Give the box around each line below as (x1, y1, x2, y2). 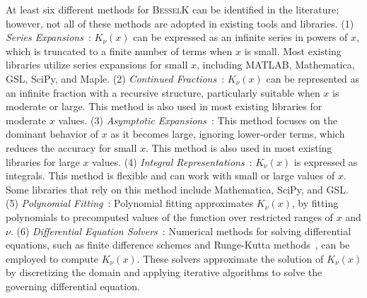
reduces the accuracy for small (6, 140, 137, 155)
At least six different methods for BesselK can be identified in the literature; (6, 2, 339, 16)
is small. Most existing (244, 43, 342, 58)
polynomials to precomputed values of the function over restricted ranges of (6, 209, 333, 224)
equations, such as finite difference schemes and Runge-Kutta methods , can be (6, 237, 350, 252)
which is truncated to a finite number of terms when (6, 43, 233, 58)
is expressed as (293, 154, 358, 169)
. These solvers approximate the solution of (136, 251, 324, 266)
